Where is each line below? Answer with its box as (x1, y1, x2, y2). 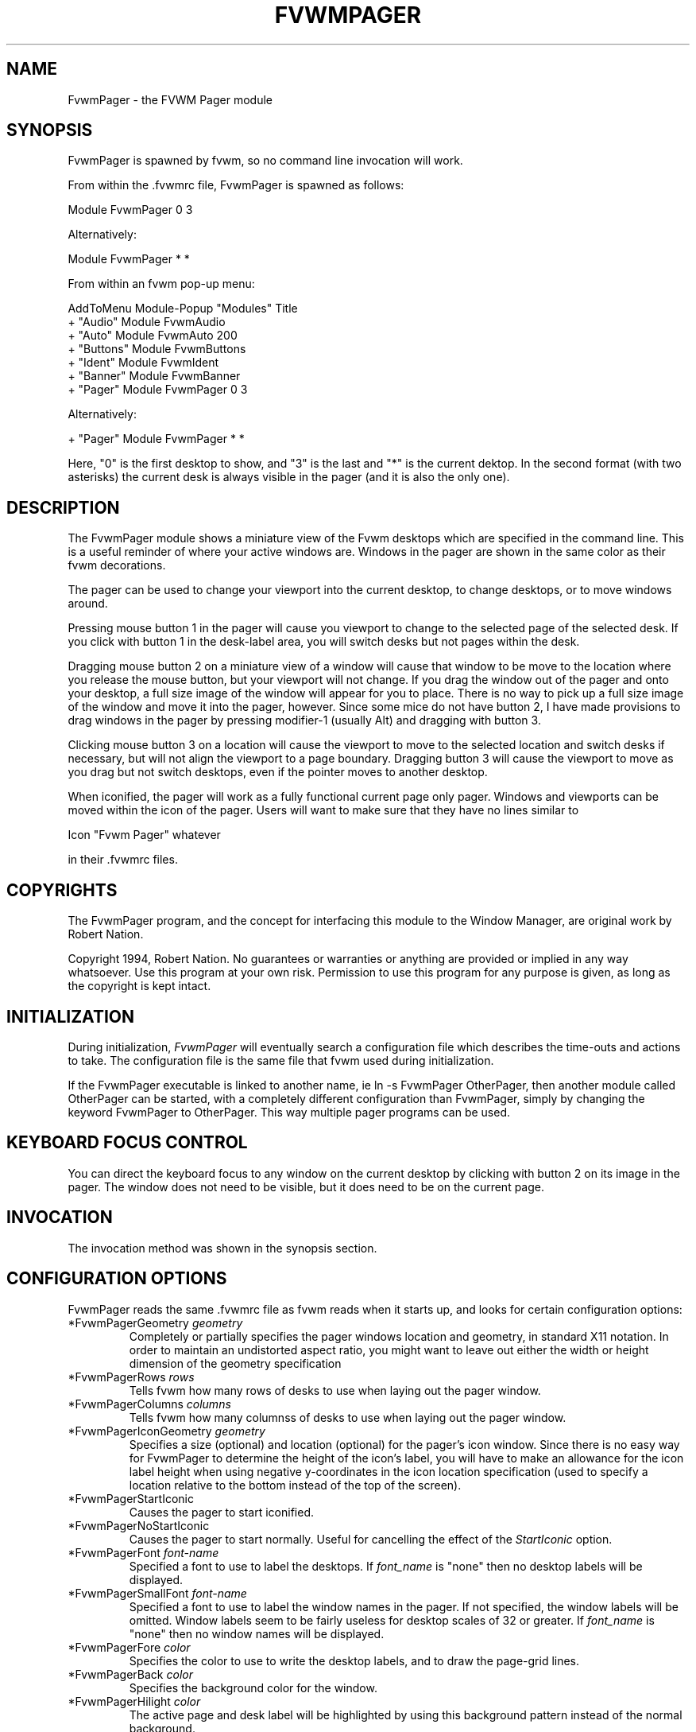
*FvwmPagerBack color (68, 1667, 193, 1681)
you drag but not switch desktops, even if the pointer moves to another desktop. (68, 765, 488, 779)
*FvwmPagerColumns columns (68, 1396, 231, 1411)
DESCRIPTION (6, 497, 120, 518)
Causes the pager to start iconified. (129, 1505, 314, 1519)
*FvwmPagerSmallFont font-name (68, 1586, 247, 1600)
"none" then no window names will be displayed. (129, 1626, 385, 1641)
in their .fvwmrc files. (68, 852, 178, 867)
